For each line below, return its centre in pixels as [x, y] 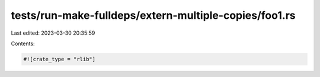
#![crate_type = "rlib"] [60, 59]
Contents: [23, 43]
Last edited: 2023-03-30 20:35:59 [53, 33]
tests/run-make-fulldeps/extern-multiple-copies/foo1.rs [153, 15]
